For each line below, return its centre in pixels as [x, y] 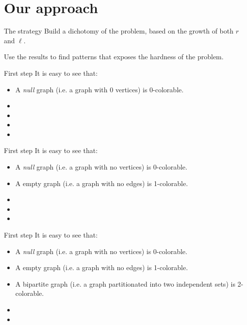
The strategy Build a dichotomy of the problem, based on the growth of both [119, 31]
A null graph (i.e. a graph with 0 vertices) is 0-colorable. [99, 89]
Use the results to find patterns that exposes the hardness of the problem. [114, 57]
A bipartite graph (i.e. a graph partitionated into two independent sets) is [125, 283]
